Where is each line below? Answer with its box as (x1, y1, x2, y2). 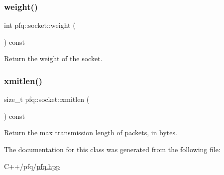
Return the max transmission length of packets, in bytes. (4, 127, 177, 138)
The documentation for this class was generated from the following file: (4, 144, 221, 154)
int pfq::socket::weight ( (4, 20, 76, 30)
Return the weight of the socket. (4, 53, 103, 64)
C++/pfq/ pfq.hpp (4, 161, 60, 171)
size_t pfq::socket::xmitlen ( (4, 94, 90, 104)
